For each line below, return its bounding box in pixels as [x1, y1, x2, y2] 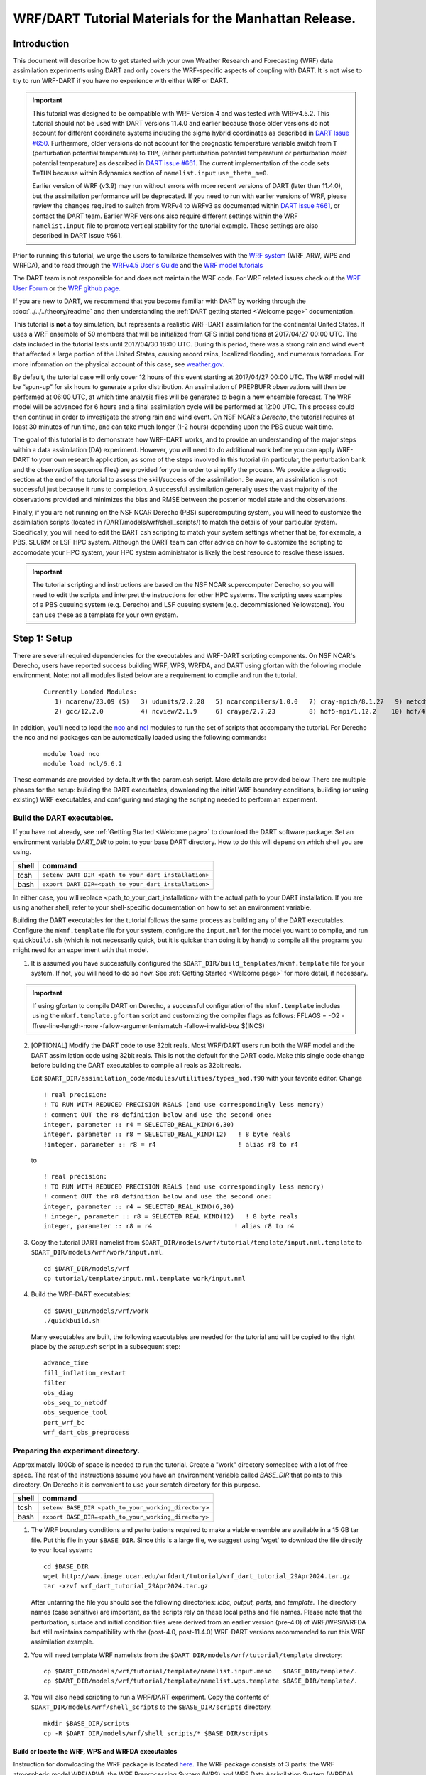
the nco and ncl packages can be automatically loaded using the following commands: [13, 733, 266, 742]
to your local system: [31, 1546, 92, 1554]
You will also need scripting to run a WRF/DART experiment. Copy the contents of [31, 1693, 270, 1701]
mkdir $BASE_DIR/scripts [43, 1719, 130, 1727]
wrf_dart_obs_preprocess [43, 1429, 130, 1437]
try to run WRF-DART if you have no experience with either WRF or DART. [13, 76, 229, 84]
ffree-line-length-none [32, 1021, 99, 1029]
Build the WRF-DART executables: [31, 1290, 131, 1299]
